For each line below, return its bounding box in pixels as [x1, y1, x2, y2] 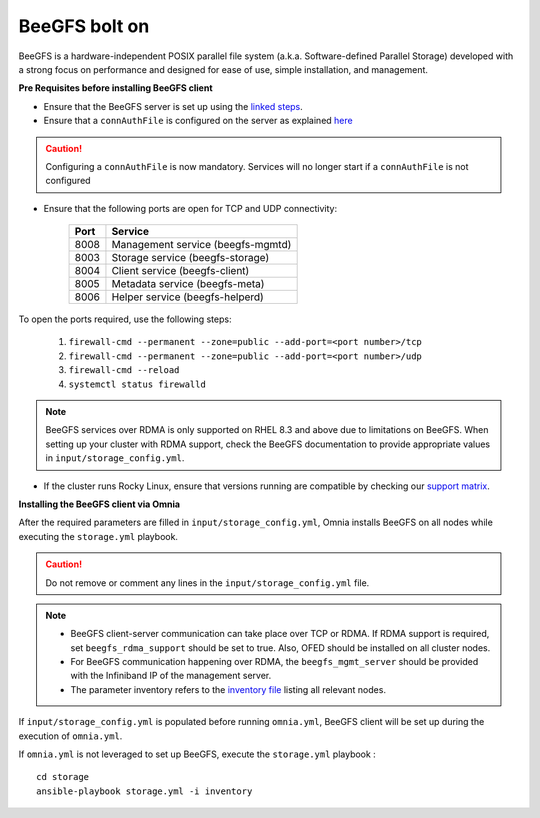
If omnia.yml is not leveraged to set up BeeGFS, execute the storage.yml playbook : [18, 748, 377, 760]
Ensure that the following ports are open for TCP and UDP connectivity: [43, 202, 338, 214]
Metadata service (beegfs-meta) [111, 277, 265, 291]
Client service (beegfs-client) [111, 264, 250, 278]
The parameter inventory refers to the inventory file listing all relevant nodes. [70, 683, 387, 695]
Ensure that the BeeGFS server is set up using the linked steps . [43, 100, 304, 112]
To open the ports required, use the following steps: [18, 313, 232, 325]
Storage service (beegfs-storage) [111, 251, 270, 265]
